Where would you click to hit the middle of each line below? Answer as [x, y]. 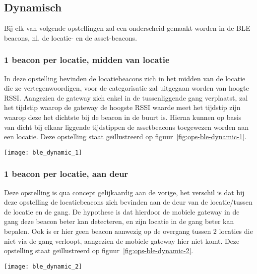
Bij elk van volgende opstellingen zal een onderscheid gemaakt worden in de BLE [127, 28]
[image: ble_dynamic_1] [43, 152]
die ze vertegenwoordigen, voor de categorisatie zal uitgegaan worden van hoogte [127, 88]
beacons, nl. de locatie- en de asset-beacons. [71, 37]
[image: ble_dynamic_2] [43, 266]
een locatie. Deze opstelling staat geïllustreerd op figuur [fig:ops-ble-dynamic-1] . [125, 137]
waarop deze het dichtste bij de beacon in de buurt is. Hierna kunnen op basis [123, 117]
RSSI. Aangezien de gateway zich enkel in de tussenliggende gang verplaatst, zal [126, 97]
